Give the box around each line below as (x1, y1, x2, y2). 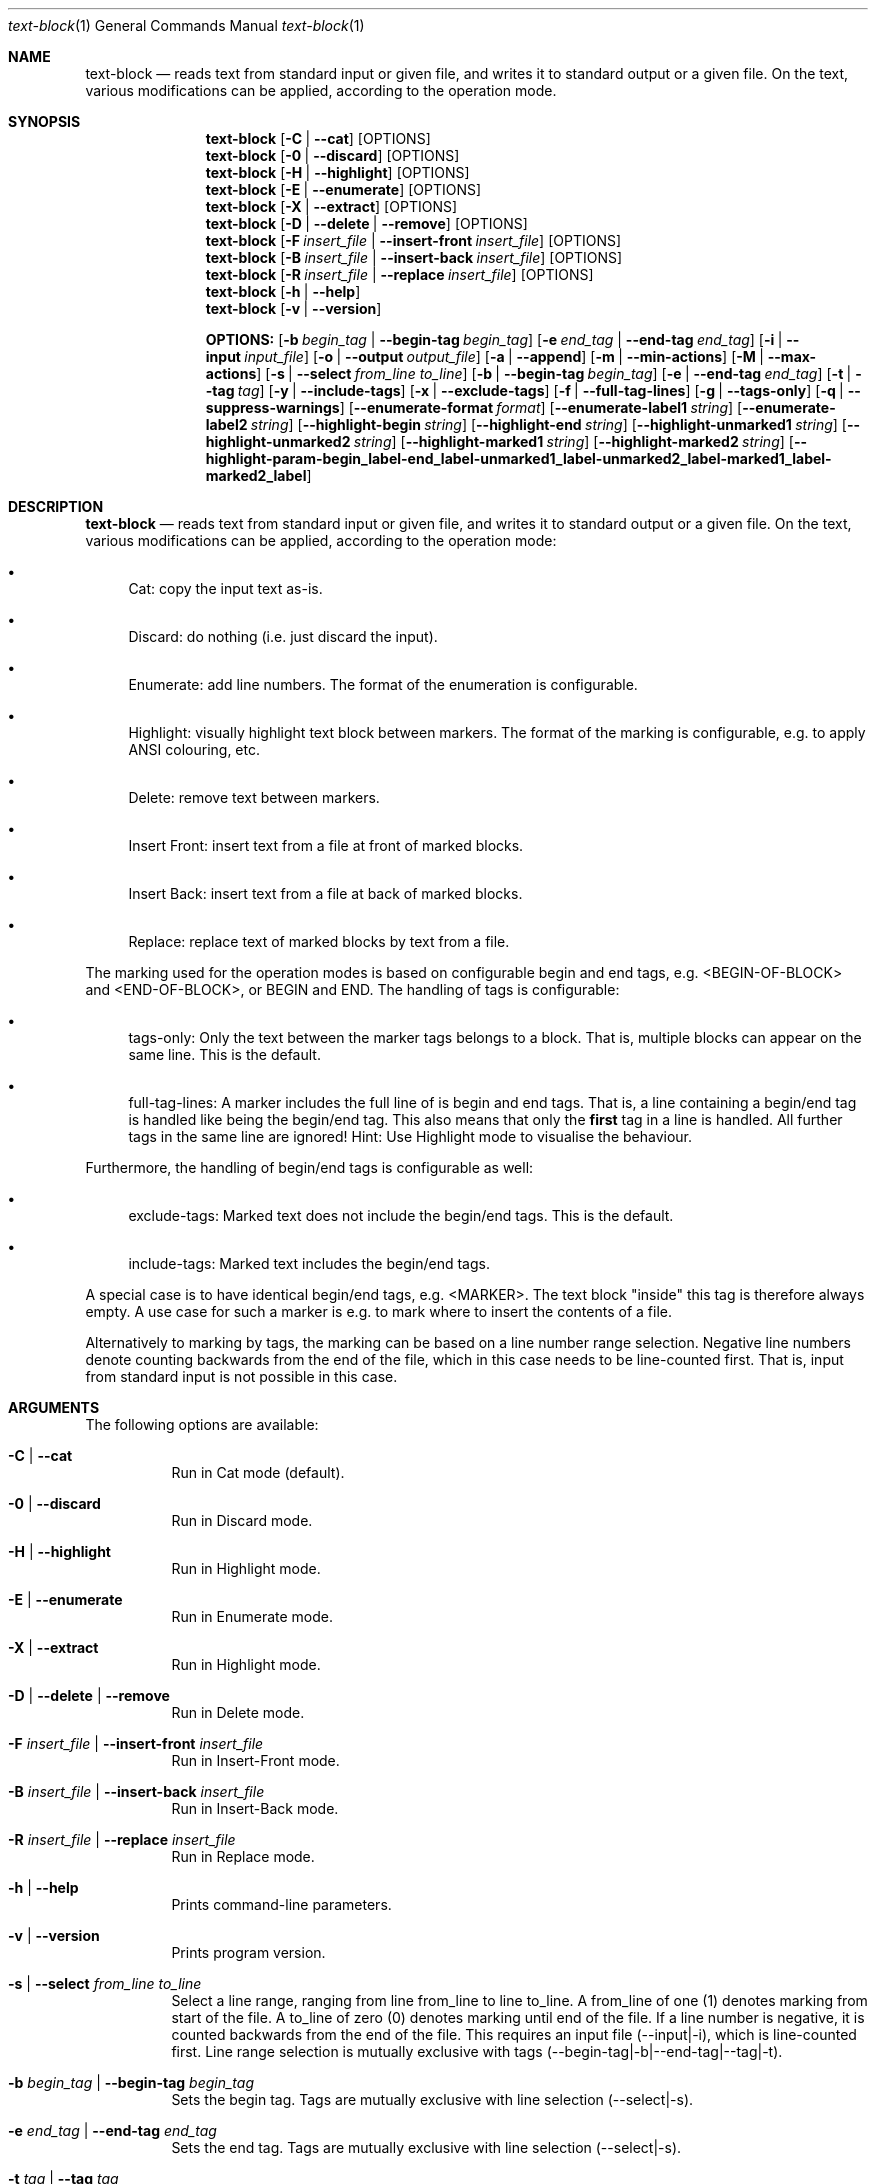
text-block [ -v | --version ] (205, 300, 382, 317)
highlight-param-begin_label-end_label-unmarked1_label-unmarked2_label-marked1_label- (205, 450, 832, 467)
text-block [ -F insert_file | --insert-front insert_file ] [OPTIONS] (205, 232, 622, 249)
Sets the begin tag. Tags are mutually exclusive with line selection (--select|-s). (171, 2091, 694, 2108)
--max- (767, 348, 817, 365)
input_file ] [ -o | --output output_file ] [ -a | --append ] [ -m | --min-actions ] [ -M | (244, 348, 764, 365)
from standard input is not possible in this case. (85, 1368, 398, 1385)
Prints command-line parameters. (171, 1896, 392, 1913)
